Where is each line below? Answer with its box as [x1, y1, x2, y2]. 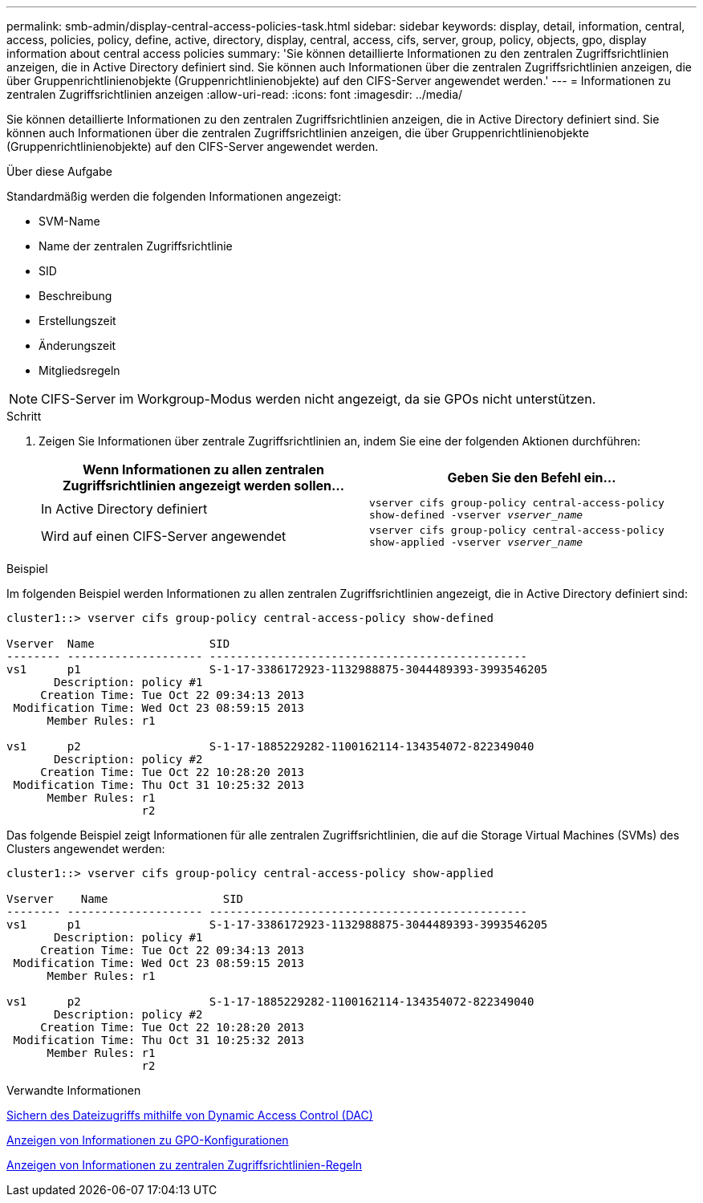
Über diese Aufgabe [6, 165, 112, 178]
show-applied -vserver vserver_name [369, 536, 583, 548]
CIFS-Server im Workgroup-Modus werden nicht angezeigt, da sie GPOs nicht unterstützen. [41, 391, 596, 407]
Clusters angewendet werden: [6, 842, 165, 856]
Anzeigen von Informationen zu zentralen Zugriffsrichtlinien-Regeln [6, 1158, 363, 1172]
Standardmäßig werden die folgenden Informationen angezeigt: [6, 189, 342, 203]
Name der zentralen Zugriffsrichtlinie [39, 239, 233, 253]
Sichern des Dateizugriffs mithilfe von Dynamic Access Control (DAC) [6, 1108, 373, 1122]
